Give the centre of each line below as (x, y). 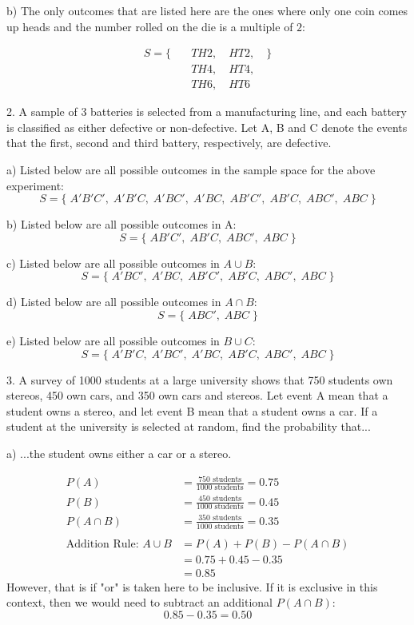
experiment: (35, 185)
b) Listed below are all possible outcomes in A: (121, 224)
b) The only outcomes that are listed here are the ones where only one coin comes (207, 10)
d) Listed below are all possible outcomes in (114, 302)
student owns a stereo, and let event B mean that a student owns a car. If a (192, 410)
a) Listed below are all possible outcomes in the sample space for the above (191, 170)
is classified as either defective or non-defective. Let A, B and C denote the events (207, 127)
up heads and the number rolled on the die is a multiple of (150, 26)
